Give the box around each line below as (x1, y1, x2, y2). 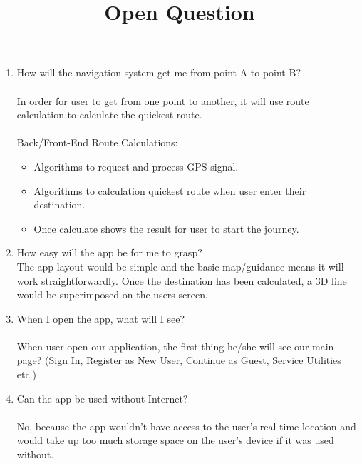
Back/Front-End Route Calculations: (16, 135, 178, 150)
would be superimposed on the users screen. (16, 287, 208, 302)
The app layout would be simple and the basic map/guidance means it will (16, 258, 344, 273)
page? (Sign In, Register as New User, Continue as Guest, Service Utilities (16, 353, 341, 368)
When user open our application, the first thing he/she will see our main (16, 338, 334, 353)
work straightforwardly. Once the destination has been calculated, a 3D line (16, 273, 347, 288)
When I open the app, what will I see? (16, 311, 185, 326)
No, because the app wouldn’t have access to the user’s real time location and (16, 418, 356, 433)
